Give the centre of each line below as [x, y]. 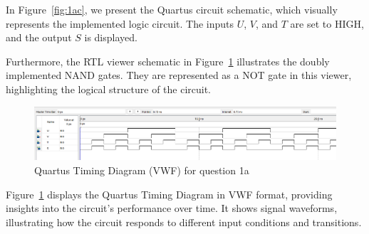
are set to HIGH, [327, 23]
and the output [39, 37]
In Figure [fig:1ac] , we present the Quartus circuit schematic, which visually [172, 9]
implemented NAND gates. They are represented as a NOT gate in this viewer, [179, 75]
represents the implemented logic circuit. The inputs [120, 23]
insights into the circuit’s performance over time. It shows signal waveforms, [172, 208]
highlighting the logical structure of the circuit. [109, 89]
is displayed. [111, 37]
